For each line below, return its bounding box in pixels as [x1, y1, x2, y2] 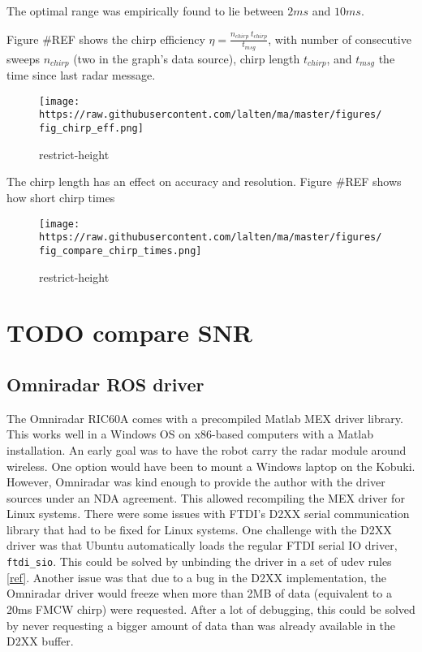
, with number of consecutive [268, 30, 411, 47]
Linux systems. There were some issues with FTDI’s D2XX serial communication [6, 505, 410, 522]
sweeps [6, 50, 40, 67]
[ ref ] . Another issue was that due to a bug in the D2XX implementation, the [6, 568, 386, 585]
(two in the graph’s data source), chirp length [73, 50, 300, 67]
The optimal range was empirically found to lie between [6, 2, 284, 19]
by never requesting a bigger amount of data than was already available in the [6, 616, 396, 633]
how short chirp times [6, 188, 115, 205]
